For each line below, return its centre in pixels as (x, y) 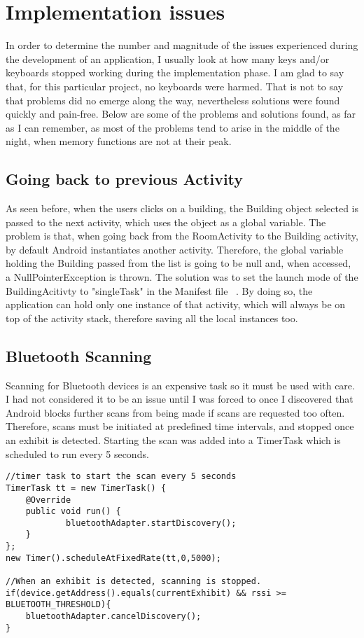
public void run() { (73, 512)
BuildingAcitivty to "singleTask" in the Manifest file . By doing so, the (159, 290)
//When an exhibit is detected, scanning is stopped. (134, 582)
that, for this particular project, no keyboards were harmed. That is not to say (175, 86)
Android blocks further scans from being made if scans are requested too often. (175, 412)
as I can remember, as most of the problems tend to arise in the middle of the (173, 127)
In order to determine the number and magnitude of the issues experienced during (182, 45)
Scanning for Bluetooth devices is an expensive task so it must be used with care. (180, 385)
